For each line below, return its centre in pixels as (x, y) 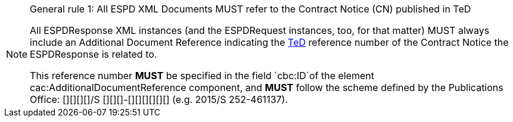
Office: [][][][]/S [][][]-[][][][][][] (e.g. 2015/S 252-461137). (159, 99)
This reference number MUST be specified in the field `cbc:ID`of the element (202, 76)
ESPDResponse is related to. (94, 54)
